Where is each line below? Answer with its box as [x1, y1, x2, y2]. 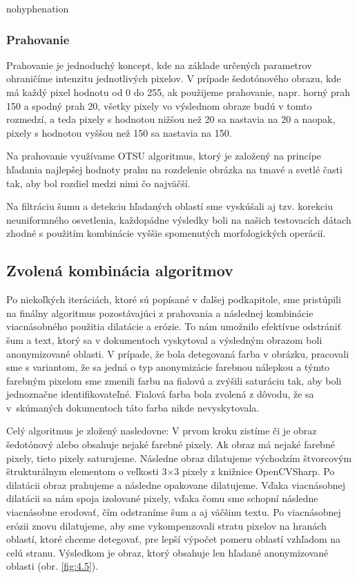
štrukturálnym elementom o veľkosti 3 [6, 464, 167, 479]
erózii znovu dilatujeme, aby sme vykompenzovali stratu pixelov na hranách [6, 518, 327, 532]
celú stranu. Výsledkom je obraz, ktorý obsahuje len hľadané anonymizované [6, 545, 329, 559]
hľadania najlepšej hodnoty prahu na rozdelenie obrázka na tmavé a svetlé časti [6, 162, 342, 176]
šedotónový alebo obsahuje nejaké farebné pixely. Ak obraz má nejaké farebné [6, 437, 335, 452]
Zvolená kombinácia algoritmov [6, 260, 233, 281]
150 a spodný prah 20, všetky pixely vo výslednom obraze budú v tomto [6, 98, 312, 113]
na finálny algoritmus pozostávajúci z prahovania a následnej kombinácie [6, 305, 313, 320]
